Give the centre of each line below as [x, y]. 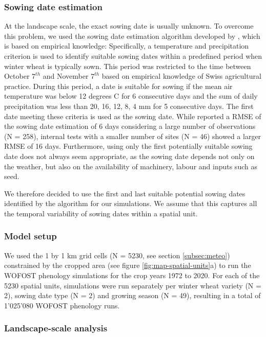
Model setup [30, 236]
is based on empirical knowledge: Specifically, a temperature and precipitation [127, 46]
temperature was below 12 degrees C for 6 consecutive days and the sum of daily [131, 96]
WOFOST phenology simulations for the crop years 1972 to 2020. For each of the [132, 275]
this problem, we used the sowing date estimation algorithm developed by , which [132, 36]
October [17, 76]
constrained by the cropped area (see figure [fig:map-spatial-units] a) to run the [128, 265]
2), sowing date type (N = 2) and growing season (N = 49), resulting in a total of [132, 295]
